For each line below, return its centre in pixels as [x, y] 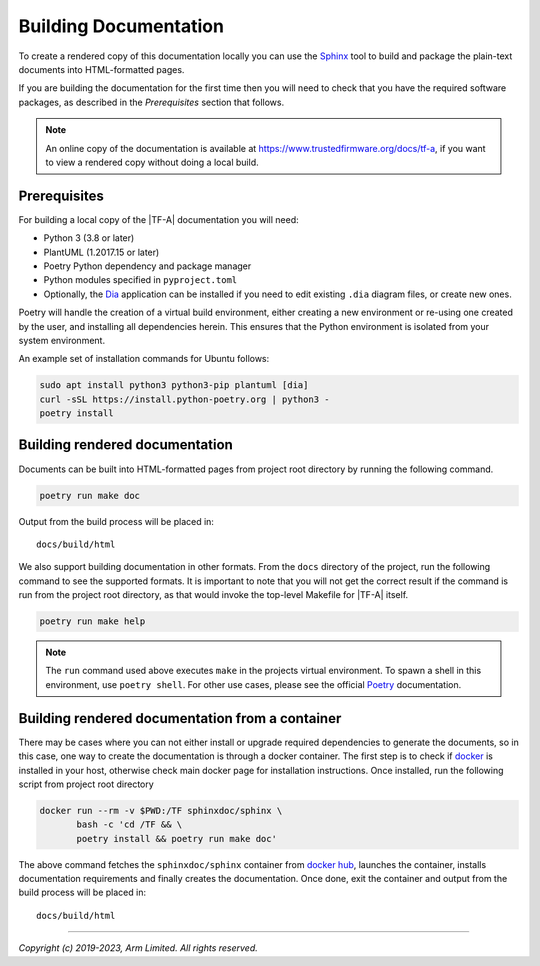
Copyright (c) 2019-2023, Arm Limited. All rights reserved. [138, 948]
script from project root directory [86, 784]
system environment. [61, 340]
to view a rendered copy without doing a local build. [152, 162]
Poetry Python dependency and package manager [147, 266]
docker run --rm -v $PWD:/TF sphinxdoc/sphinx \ [161, 810]
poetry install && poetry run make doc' [176, 838]
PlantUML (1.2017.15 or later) [101, 252]
